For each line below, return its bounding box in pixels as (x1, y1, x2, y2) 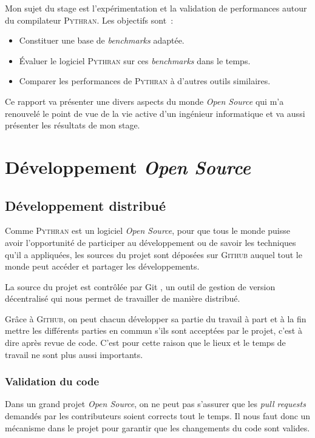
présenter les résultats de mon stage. (5, 119, 140, 131)
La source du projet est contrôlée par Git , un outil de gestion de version (5, 280, 276, 293)
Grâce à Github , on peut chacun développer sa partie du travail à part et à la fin (5, 312, 307, 325)
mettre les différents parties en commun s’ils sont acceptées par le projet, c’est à (5, 324, 302, 337)
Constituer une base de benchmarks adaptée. (19, 34, 185, 47)
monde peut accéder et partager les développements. (5, 260, 200, 273)
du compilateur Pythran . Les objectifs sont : (5, 13, 174, 26)
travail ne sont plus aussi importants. (5, 348, 143, 360)
